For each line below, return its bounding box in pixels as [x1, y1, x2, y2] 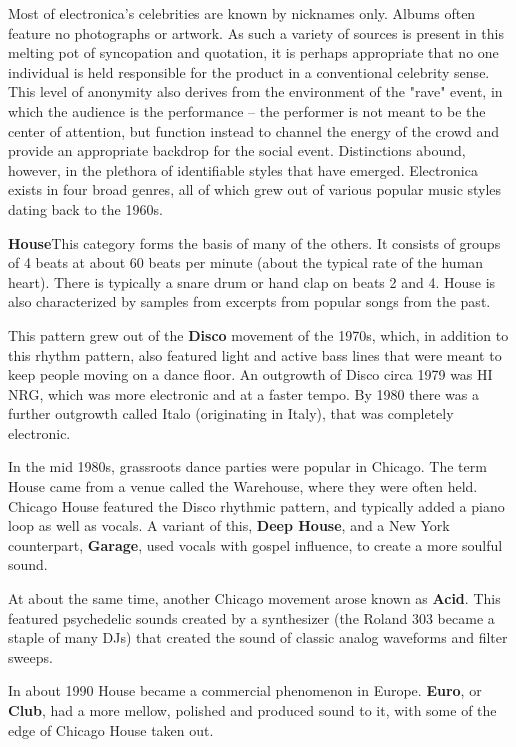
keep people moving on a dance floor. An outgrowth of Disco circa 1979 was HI [8, 364, 493, 385]
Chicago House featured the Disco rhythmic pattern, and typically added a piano [8, 495, 505, 516]
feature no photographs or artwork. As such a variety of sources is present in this [8, 22, 504, 43]
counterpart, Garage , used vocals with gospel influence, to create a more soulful [8, 534, 503, 555]
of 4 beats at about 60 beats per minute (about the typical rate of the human [8, 252, 484, 273]
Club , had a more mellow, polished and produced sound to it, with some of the [8, 700, 497, 720]
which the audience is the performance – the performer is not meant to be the [8, 100, 486, 121]
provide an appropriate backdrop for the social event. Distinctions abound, [8, 140, 466, 161]
